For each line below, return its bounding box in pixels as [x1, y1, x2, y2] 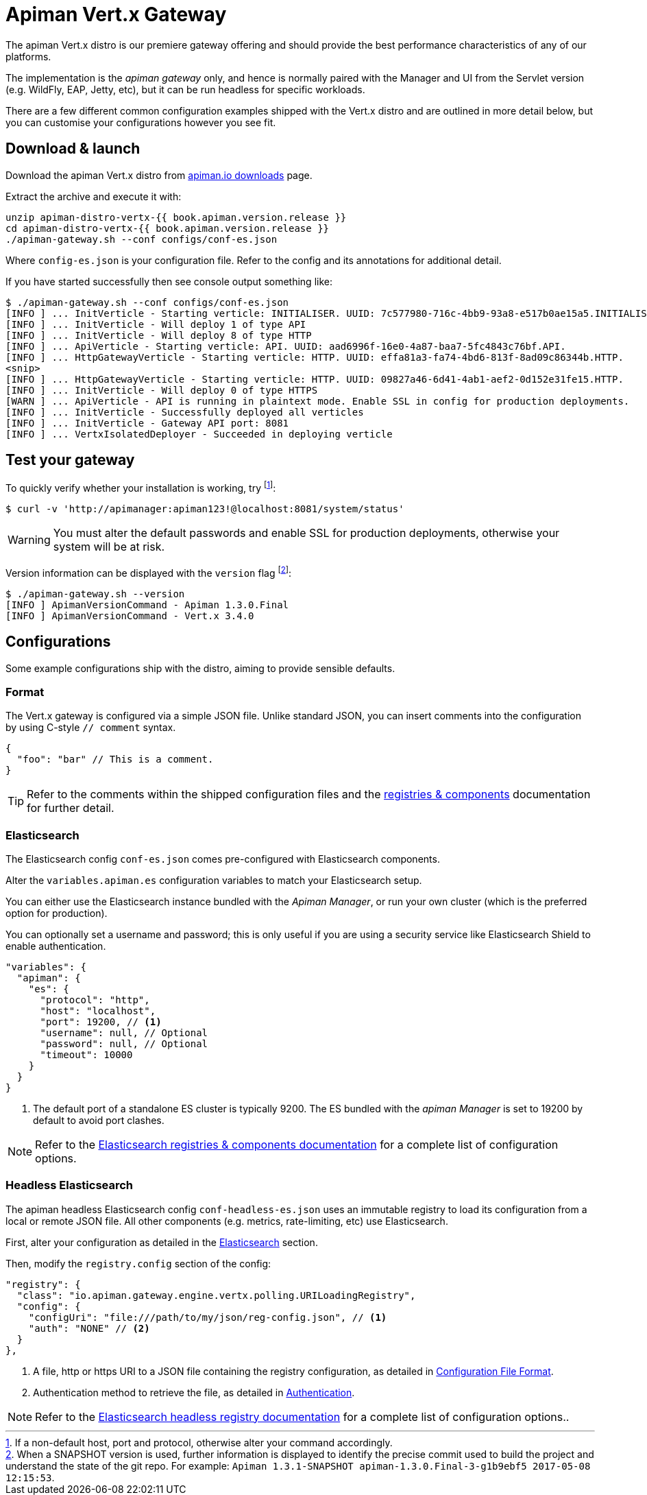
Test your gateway [5, 451, 135, 469]
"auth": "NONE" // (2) [28, 1322, 150, 1334]
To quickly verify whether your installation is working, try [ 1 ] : [5, 480, 276, 494]
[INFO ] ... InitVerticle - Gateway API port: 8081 [5, 417, 289, 429]
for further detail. [27, 801, 114, 815]
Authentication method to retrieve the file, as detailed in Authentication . [33, 1386, 355, 1398]
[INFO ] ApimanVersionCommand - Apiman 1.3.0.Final [5, 599, 289, 610]
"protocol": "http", [40, 994, 150, 1006]
